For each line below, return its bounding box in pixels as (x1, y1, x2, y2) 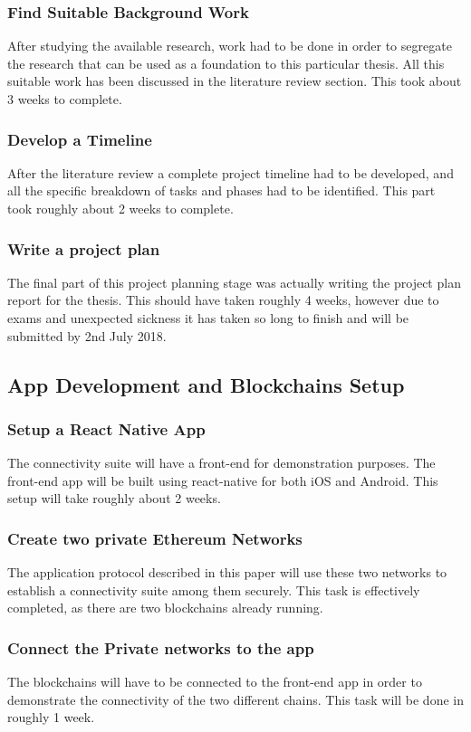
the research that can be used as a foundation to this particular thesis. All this (7, 53, 445, 72)
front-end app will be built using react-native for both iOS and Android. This (7, 471, 438, 490)
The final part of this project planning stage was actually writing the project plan (7, 272, 461, 291)
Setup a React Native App (7, 417, 206, 440)
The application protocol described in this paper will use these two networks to (7, 563, 447, 582)
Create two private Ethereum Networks (7, 527, 303, 549)
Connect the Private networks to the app (7, 636, 314, 659)
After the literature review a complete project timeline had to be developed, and (7, 163, 454, 182)
